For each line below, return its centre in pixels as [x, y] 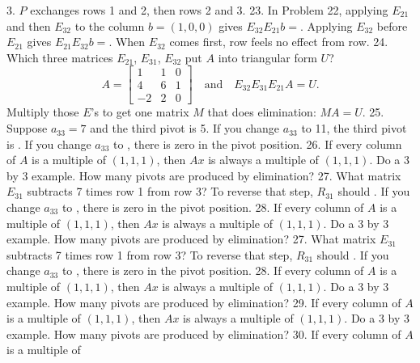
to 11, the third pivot [354, 128]
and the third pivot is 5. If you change [185, 128]
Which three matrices [60, 57]
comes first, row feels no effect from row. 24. [279, 42]
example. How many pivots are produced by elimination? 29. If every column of [204, 302]
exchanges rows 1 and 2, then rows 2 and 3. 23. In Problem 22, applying [209, 10]
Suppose [27, 128]
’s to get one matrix [140, 112]
